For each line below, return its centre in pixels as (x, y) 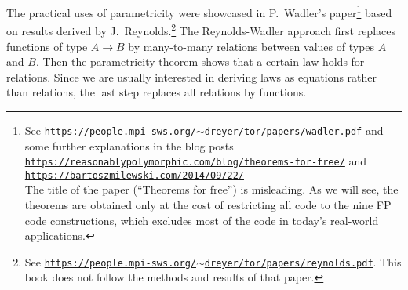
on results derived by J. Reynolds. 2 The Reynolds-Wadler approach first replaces (201, 29)
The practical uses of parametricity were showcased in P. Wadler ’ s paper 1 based (199, 11)
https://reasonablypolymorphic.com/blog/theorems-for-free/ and (196, 161)
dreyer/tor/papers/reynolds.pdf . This (303, 261)
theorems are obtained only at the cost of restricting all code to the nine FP (208, 205)
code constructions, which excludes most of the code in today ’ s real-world (202, 220)
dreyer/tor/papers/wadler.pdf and (294, 130)
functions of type (47, 46)
